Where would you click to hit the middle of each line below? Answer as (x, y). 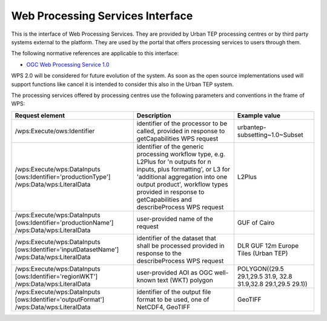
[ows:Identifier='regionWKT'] (56, 276)
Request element (40, 115)
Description (154, 115)
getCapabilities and (164, 199)
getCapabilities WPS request (177, 138)
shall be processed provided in (180, 245)
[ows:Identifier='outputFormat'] (60, 299)
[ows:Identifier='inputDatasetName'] (67, 250)
